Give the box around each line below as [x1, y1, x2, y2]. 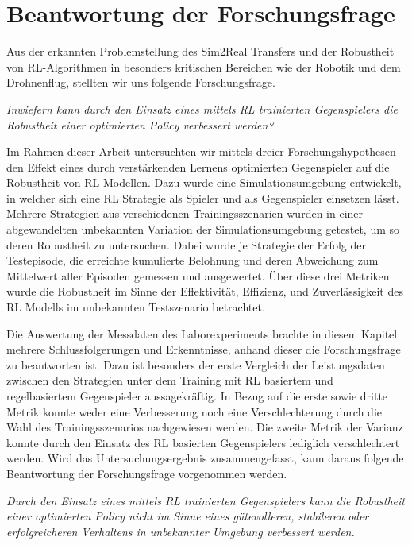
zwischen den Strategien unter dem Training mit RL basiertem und [6, 372, 333, 388]
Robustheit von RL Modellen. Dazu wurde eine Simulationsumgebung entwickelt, [6, 174, 402, 191]
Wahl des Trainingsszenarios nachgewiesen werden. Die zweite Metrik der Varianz [6, 419, 403, 435]
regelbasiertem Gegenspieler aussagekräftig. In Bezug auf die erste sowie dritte [6, 388, 388, 404]
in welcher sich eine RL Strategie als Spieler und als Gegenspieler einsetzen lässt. [6, 189, 399, 206]
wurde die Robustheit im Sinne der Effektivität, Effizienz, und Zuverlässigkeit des [6, 283, 403, 300]
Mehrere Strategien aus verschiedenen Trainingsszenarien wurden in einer [6, 205, 364, 222]
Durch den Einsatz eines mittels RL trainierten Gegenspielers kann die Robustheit [6, 492, 406, 508]
